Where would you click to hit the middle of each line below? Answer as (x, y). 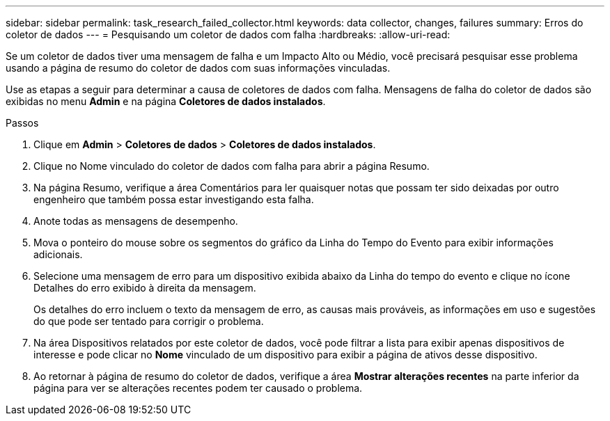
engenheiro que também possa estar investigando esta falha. (174, 199)
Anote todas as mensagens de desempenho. (136, 221)
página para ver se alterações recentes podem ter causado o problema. (198, 388)
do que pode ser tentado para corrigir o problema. (149, 321)
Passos (22, 123)
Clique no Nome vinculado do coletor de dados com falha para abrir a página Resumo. (232, 166)
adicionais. (58, 254)
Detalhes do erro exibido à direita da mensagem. (145, 288)
